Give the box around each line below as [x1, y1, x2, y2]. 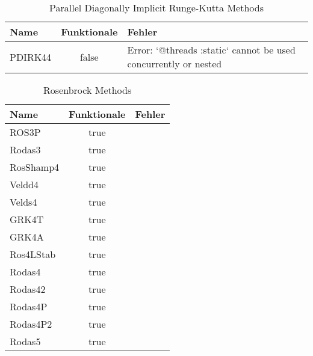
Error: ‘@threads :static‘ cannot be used [127, 43, 296, 57]
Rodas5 [10, 334, 41, 348]
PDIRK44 [10, 49, 52, 64]
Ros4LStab [10, 247, 56, 261]
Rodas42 [10, 282, 46, 296]
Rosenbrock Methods [43, 83, 132, 97]
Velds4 [10, 195, 37, 209]
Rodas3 [10, 143, 41, 156]
